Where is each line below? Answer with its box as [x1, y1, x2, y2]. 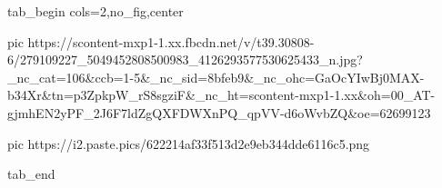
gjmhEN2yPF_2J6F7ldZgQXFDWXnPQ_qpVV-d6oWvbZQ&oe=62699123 [7, 103, 431, 122]
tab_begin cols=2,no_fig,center [7, 2, 184, 20]
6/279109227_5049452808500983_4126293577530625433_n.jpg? [7, 50, 363, 69]
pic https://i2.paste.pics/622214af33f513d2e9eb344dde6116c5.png [7, 134, 370, 153]
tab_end [7, 164, 55, 183]
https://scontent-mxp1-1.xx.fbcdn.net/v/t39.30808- [27, 32, 315, 51]
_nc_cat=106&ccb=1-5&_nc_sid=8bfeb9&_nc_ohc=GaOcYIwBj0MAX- [7, 67, 425, 86]
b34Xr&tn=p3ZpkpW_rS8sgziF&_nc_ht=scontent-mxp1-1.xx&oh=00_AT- [7, 85, 436, 104]
